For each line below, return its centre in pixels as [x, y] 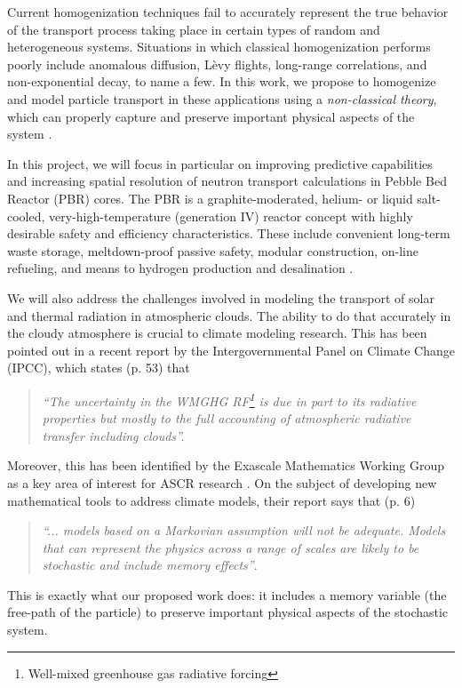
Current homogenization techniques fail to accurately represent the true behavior [228, 12]
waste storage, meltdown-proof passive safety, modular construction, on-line [213, 250]
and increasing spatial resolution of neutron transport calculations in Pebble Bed [227, 181]
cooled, [26, 216]
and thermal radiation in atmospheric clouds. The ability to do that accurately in [229, 315]
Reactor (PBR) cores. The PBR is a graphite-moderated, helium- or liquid [210, 198]
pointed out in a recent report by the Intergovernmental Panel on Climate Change [231, 350]
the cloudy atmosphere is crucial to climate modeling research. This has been [217, 333]
